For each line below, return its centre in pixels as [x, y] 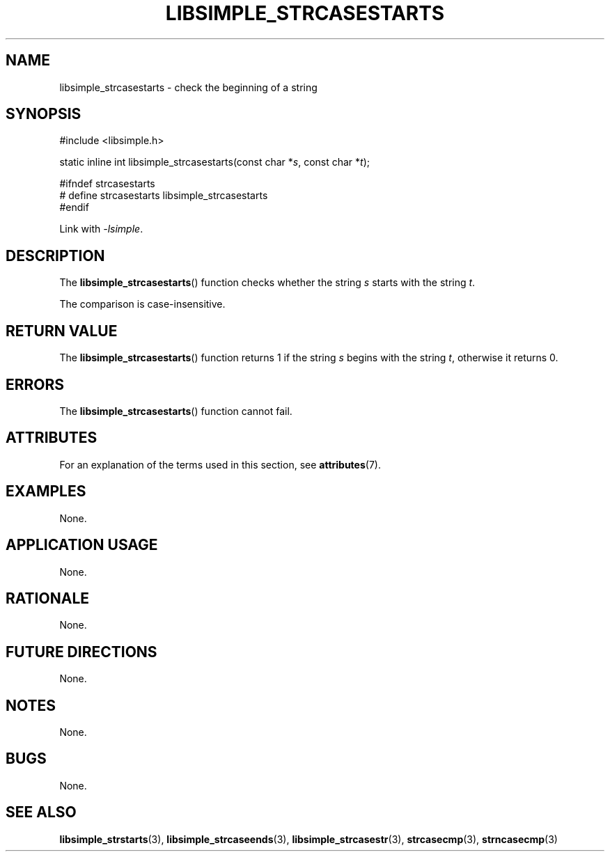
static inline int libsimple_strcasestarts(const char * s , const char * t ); [214, 162]
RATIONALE [48, 598]
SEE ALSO [41, 812]
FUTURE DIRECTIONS [81, 652]
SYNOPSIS [44, 114]
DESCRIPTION [55, 255]
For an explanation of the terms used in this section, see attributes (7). [220, 464]
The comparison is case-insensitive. [142, 304]
